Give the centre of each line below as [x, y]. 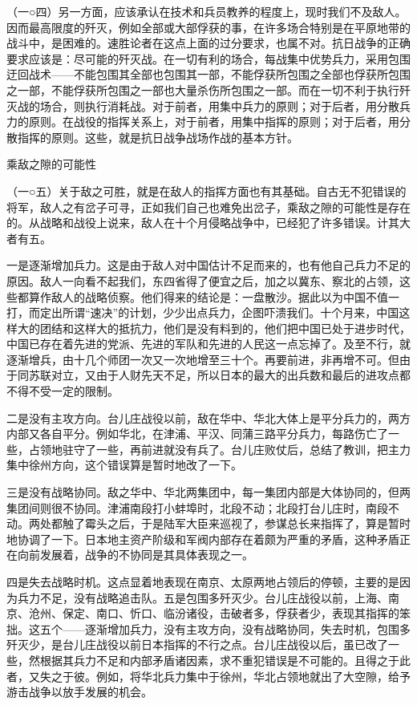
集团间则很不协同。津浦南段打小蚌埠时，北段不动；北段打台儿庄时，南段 [197, 507]
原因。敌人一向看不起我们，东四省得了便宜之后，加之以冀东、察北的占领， [203, 280]
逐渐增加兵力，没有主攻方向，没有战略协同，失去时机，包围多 [247, 628]
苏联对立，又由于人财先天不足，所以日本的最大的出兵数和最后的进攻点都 [219, 375]
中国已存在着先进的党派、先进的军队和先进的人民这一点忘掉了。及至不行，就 [208, 344]
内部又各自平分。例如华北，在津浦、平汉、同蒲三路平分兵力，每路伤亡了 [197, 434]
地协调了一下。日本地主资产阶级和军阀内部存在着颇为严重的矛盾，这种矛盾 [203, 539]
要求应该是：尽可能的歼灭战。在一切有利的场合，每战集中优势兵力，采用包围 [208, 58]
